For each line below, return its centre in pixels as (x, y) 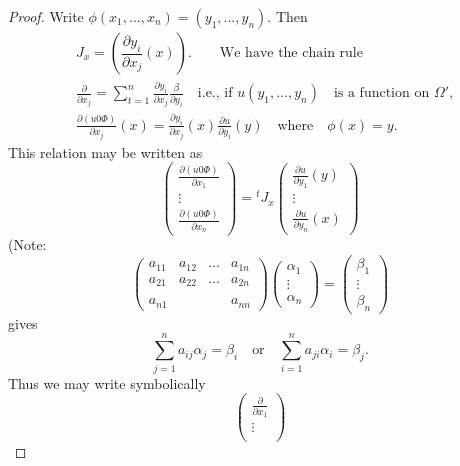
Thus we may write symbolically (107, 382)
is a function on (381, 93)
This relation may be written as (105, 151)
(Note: (27, 244)
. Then (287, 16)
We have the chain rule (291, 53)
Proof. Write (46, 16)
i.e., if (215, 93)
